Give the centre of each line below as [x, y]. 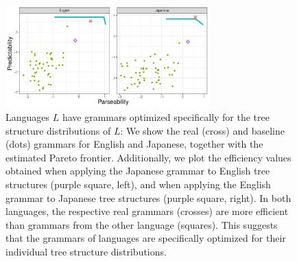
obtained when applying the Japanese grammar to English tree [138, 171]
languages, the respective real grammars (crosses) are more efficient [147, 211]
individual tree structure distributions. [86, 251]
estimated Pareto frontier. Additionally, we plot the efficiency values [148, 157]
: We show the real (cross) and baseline [202, 130]
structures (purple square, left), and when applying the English [138, 184]
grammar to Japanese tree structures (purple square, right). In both [148, 197]
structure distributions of [58, 130]
